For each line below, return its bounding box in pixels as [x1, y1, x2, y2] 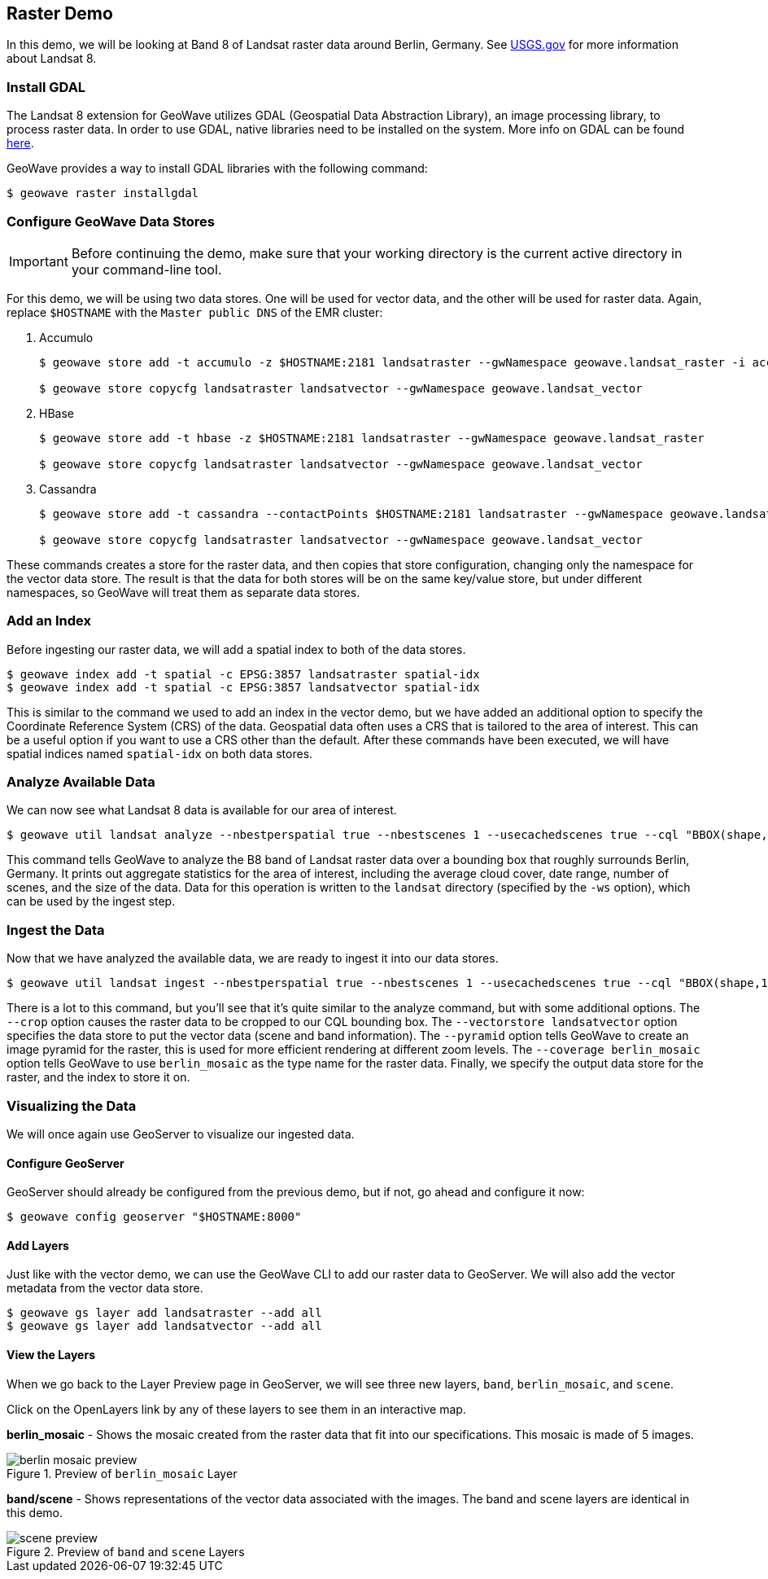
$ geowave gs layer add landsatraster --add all [7, 1306, 322, 1320]
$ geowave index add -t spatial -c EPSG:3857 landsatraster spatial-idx [7, 667, 480, 681]
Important [9, 252, 68, 270]
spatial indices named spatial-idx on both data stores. [7, 746, 313, 761]
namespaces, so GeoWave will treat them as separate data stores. [7, 585, 360, 599]
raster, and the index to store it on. [7, 1070, 190, 1085]
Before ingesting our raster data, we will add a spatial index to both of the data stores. [7, 642, 466, 656]
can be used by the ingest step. [7, 894, 176, 909]
